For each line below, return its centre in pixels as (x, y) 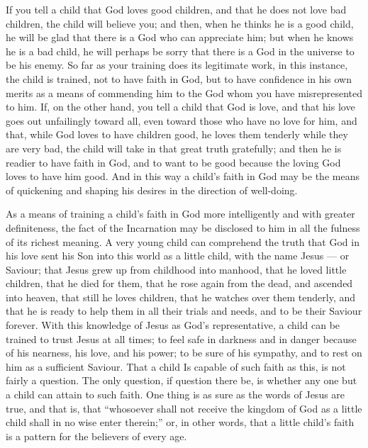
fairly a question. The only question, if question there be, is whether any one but (182, 380)
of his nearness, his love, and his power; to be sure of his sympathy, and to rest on (184, 353)
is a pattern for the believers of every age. (96, 436)
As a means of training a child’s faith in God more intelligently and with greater (180, 214)
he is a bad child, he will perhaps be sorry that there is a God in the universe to (180, 51)
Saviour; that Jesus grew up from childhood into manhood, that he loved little (176, 269)
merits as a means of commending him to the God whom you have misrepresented (184, 93)
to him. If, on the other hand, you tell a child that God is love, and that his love (180, 107)
